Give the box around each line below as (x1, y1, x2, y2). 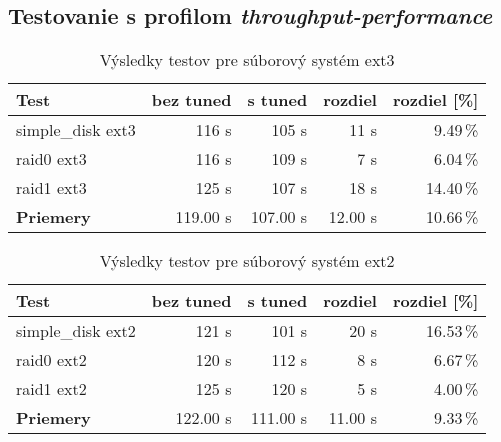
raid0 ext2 (16, 348, 87, 372)
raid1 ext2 (16, 377, 87, 401)
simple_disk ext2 (16, 319, 136, 343)
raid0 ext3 (16, 147, 87, 171)
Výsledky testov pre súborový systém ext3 (99, 48, 395, 72)
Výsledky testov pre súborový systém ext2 (99, 249, 395, 273)
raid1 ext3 (16, 176, 87, 200)
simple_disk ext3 (16, 118, 136, 142)
